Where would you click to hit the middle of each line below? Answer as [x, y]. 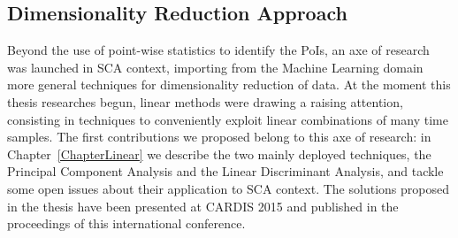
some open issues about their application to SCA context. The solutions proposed [228, 188]
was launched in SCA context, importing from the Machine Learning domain [215, 67]
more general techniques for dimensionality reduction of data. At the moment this [229, 84]
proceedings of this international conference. [126, 223]
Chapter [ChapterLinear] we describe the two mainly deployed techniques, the [219, 154]
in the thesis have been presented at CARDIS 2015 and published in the [203, 206]
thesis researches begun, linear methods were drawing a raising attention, [205, 101]
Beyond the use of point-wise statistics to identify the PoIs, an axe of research [218, 50]
